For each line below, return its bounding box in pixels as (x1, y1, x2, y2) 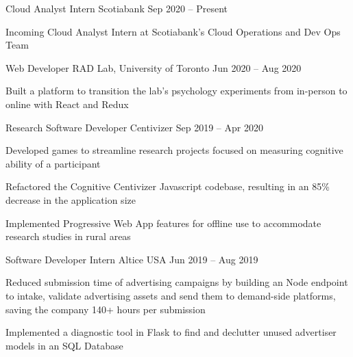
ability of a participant (5, 156, 101, 170)
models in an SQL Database (5, 338, 123, 352)
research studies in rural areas (5, 229, 131, 243)
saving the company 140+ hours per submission (5, 302, 206, 316)
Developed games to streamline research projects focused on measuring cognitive (5, 143, 343, 157)
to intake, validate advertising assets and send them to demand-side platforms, (5, 288, 336, 302)
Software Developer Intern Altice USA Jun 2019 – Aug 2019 (5, 252, 258, 266)
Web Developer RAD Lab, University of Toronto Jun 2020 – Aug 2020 (5, 60, 302, 75)
